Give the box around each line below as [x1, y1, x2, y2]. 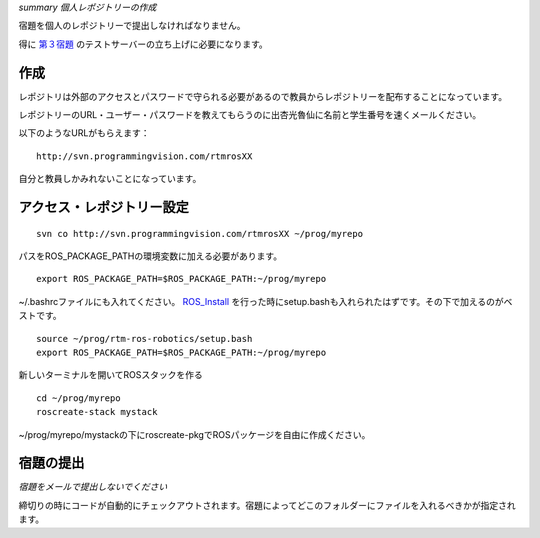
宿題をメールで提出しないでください [18, 481, 168, 493]
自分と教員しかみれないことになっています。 [18, 173, 202, 185]
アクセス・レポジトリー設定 [18, 199, 189, 216]
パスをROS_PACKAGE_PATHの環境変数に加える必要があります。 [18, 250, 283, 262]
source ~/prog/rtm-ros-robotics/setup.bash [36, 333, 253, 344]
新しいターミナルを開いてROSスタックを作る [18, 369, 204, 381]
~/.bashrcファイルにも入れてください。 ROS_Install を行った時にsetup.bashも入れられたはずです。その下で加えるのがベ [18, 295, 513, 307]
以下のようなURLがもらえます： [18, 127, 150, 139]
